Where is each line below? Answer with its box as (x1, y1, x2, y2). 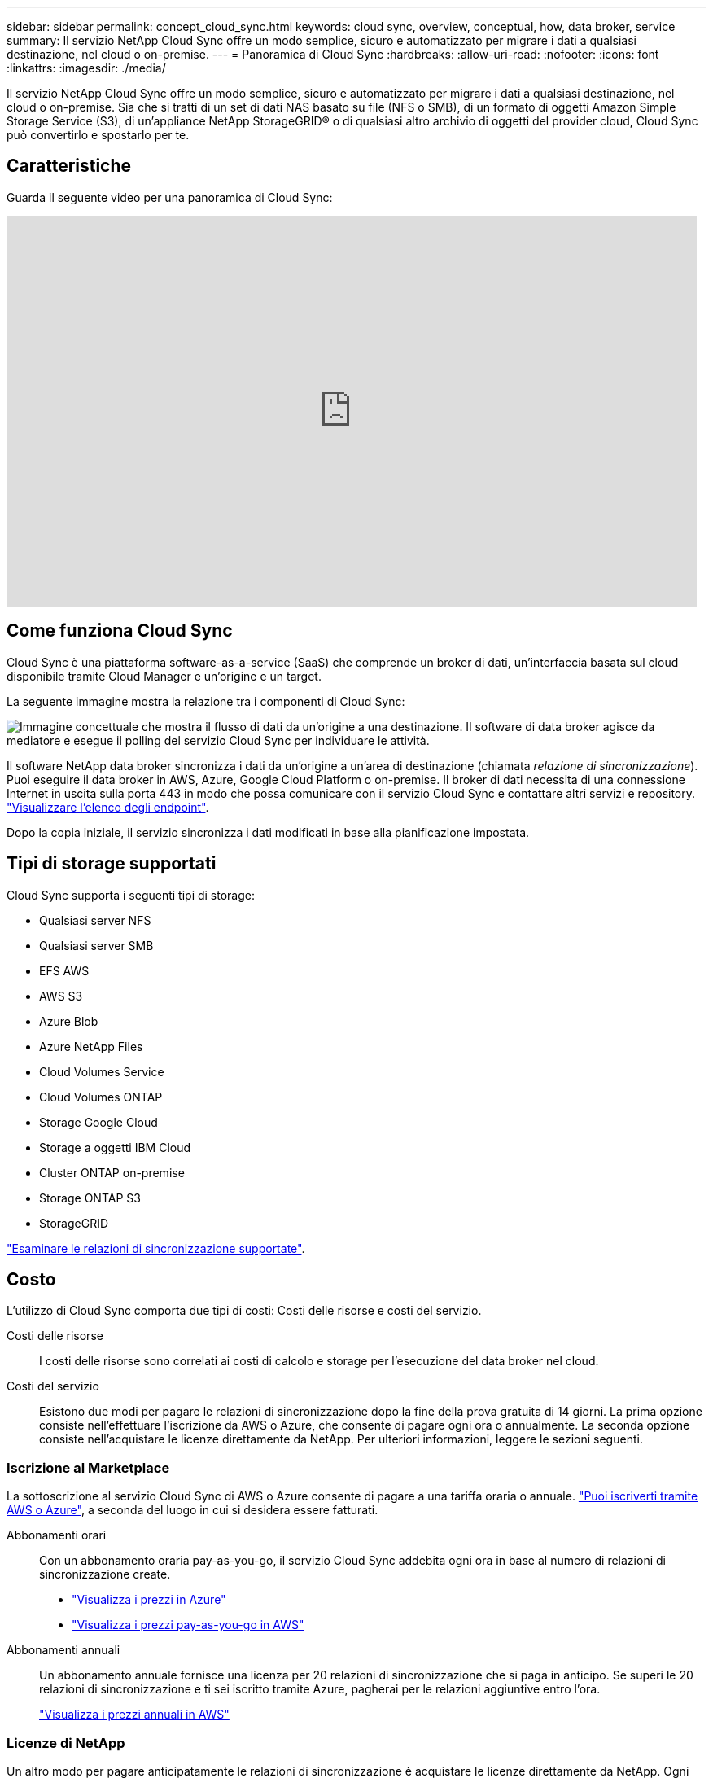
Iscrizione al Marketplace (7, 1459, 170, 1476)
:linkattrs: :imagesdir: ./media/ (7, 61, 166, 75)
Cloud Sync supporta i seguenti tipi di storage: (7, 887, 255, 902)
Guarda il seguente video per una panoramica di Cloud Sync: (7, 190, 333, 204)
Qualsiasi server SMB (39, 938, 154, 952)
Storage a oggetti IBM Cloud (39, 1140, 191, 1154)
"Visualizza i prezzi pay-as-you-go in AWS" (72, 1618, 304, 1632)
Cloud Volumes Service (39, 1064, 164, 1079)
